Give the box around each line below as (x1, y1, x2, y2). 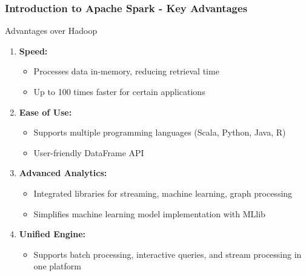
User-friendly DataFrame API (33, 146, 144, 159)
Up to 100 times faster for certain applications (33, 85, 205, 97)
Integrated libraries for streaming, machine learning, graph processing (33, 186, 293, 199)
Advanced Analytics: (19, 166, 107, 179)
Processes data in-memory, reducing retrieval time (33, 65, 219, 77)
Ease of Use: (19, 105, 72, 118)
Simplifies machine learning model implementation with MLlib (33, 207, 265, 220)
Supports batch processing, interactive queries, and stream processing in (33, 248, 302, 260)
